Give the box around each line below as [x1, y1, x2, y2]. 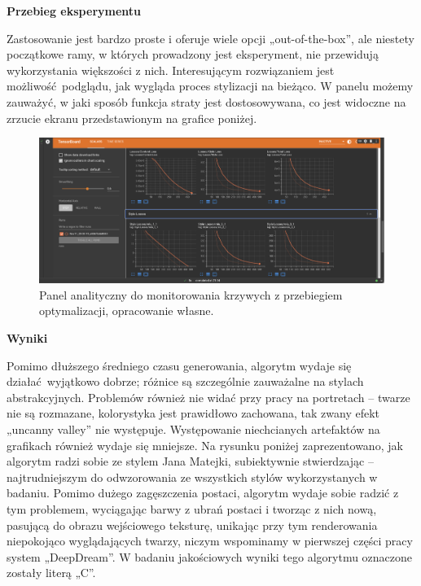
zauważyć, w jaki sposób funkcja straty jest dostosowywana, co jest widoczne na [7, 93, 406, 110]
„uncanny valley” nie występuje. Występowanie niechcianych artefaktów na [7, 420, 380, 437]
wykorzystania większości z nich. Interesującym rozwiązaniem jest [7, 61, 335, 78]
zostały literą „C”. [7, 564, 96, 581]
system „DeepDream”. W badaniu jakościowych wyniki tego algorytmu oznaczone [7, 548, 413, 565]
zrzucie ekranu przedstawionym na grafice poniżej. [7, 109, 257, 126]
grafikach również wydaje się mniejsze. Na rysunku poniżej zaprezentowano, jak [7, 436, 403, 453]
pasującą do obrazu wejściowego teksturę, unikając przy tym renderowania [7, 516, 378, 533]
